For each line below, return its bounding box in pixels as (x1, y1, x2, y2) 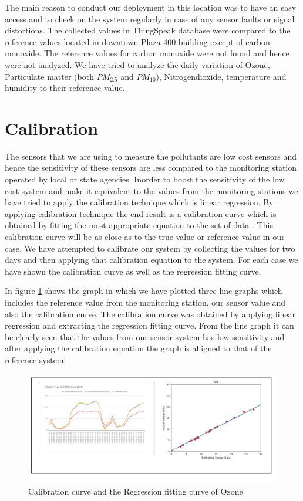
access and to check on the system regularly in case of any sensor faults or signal (5, 12, 295, 25)
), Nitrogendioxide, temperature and (156, 70, 287, 82)
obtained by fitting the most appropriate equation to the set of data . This (5, 219, 273, 231)
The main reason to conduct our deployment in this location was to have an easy (5, 1, 297, 13)
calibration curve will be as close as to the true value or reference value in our (5, 231, 285, 243)
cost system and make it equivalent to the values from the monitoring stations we (5, 184, 298, 197)
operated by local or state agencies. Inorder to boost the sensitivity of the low (5, 173, 285, 185)
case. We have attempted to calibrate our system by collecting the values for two (5, 242, 295, 254)
